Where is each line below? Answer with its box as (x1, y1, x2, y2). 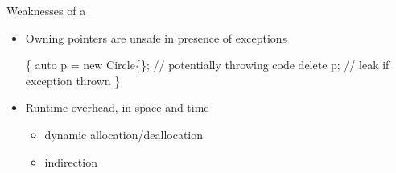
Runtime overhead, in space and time (25, 99, 209, 116)
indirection (44, 153, 97, 170)
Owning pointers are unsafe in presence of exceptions (25, 29, 287, 46)
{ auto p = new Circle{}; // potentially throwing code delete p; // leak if (25, 56, 390, 73)
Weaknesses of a (6, 2, 86, 19)
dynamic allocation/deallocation (44, 126, 204, 142)
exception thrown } (25, 72, 121, 89)
